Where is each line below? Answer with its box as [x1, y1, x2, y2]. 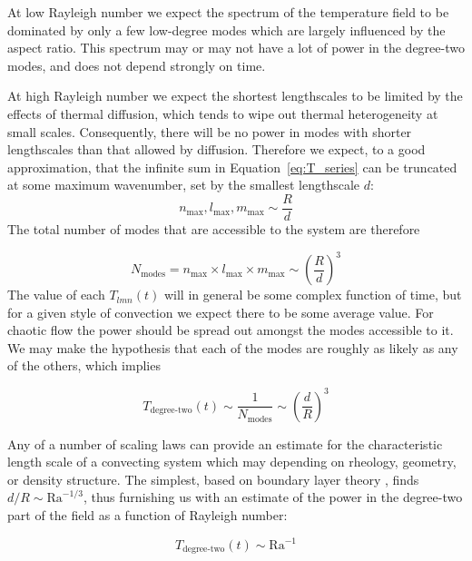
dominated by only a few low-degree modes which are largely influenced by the [7, 20, 446, 39]
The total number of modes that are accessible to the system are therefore [7, 220, 420, 238]
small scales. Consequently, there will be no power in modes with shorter [7, 122, 412, 141]
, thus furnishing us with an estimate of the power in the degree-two [83, 487, 463, 507]
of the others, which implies [7, 356, 161, 375]
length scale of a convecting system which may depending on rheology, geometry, [7, 452, 457, 471]
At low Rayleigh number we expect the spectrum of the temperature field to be [7, 3, 449, 21]
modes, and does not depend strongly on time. [7, 55, 266, 74]
